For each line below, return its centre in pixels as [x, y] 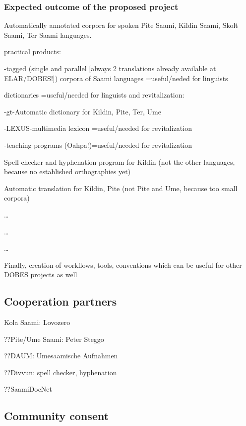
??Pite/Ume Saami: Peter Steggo [54, 339]
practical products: [32, 52]
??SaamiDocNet [28, 389]
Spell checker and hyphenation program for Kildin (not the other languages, [120, 161]
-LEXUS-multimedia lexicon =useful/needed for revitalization [98, 128]
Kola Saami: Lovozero [37, 322]
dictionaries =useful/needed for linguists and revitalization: [94, 95]
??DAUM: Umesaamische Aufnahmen [61, 356]
